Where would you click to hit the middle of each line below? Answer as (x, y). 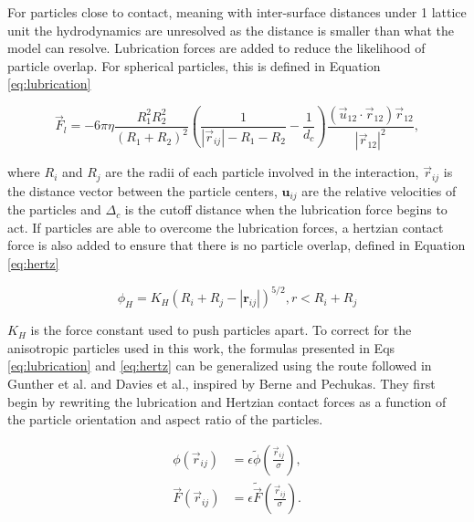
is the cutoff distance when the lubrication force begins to (286, 209)
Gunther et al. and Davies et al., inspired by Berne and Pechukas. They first (221, 383)
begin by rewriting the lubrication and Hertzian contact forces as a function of (227, 401)
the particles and (54, 209)
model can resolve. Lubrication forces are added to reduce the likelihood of (216, 48)
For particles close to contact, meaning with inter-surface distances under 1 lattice (237, 12)
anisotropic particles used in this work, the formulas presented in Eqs (201, 347)
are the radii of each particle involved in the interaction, (262, 172)
